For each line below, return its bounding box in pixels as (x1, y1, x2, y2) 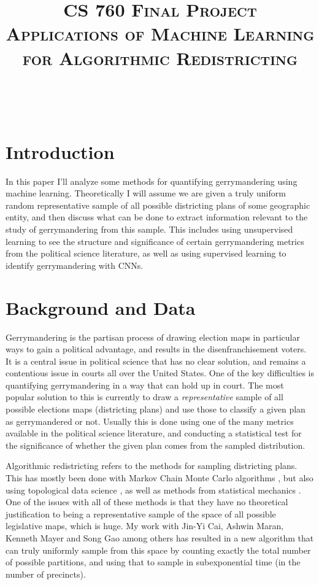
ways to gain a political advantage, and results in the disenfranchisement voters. (6, 343, 307, 355)
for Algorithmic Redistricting (22, 45, 298, 70)
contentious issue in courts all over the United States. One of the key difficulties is (6, 366, 315, 379)
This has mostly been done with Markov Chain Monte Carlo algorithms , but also (6, 471, 313, 484)
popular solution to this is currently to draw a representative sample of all (6, 390, 283, 403)
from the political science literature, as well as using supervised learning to (6, 247, 286, 260)
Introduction (6, 139, 115, 164)
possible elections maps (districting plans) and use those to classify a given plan (6, 403, 306, 416)
